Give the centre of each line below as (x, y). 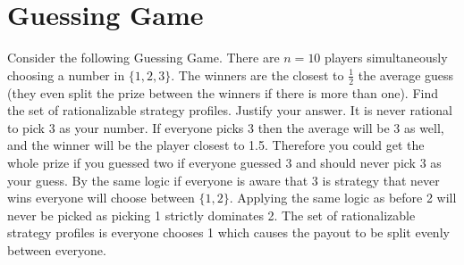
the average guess (406, 75)
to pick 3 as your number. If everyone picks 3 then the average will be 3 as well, (226, 127)
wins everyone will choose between (101, 198)
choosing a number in (66, 75)
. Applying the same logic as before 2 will (343, 198)
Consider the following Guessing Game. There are (143, 58)
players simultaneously (386, 58)
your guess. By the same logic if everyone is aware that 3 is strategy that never (224, 180)
